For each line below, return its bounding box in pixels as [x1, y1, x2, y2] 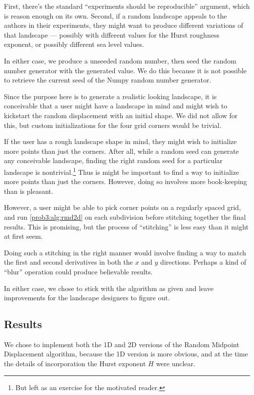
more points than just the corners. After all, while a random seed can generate [4, 146, 239, 156]
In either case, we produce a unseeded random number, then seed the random [4, 55, 236, 65]
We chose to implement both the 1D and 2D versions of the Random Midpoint [4, 339, 239, 349]
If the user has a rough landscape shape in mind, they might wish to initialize [4, 136, 237, 146]
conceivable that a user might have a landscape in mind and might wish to [4, 101, 228, 111]
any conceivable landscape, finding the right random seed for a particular [4, 155, 223, 166]
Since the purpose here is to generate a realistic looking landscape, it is [4, 91, 217, 101]
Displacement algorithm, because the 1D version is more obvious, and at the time [4, 349, 248, 359]
